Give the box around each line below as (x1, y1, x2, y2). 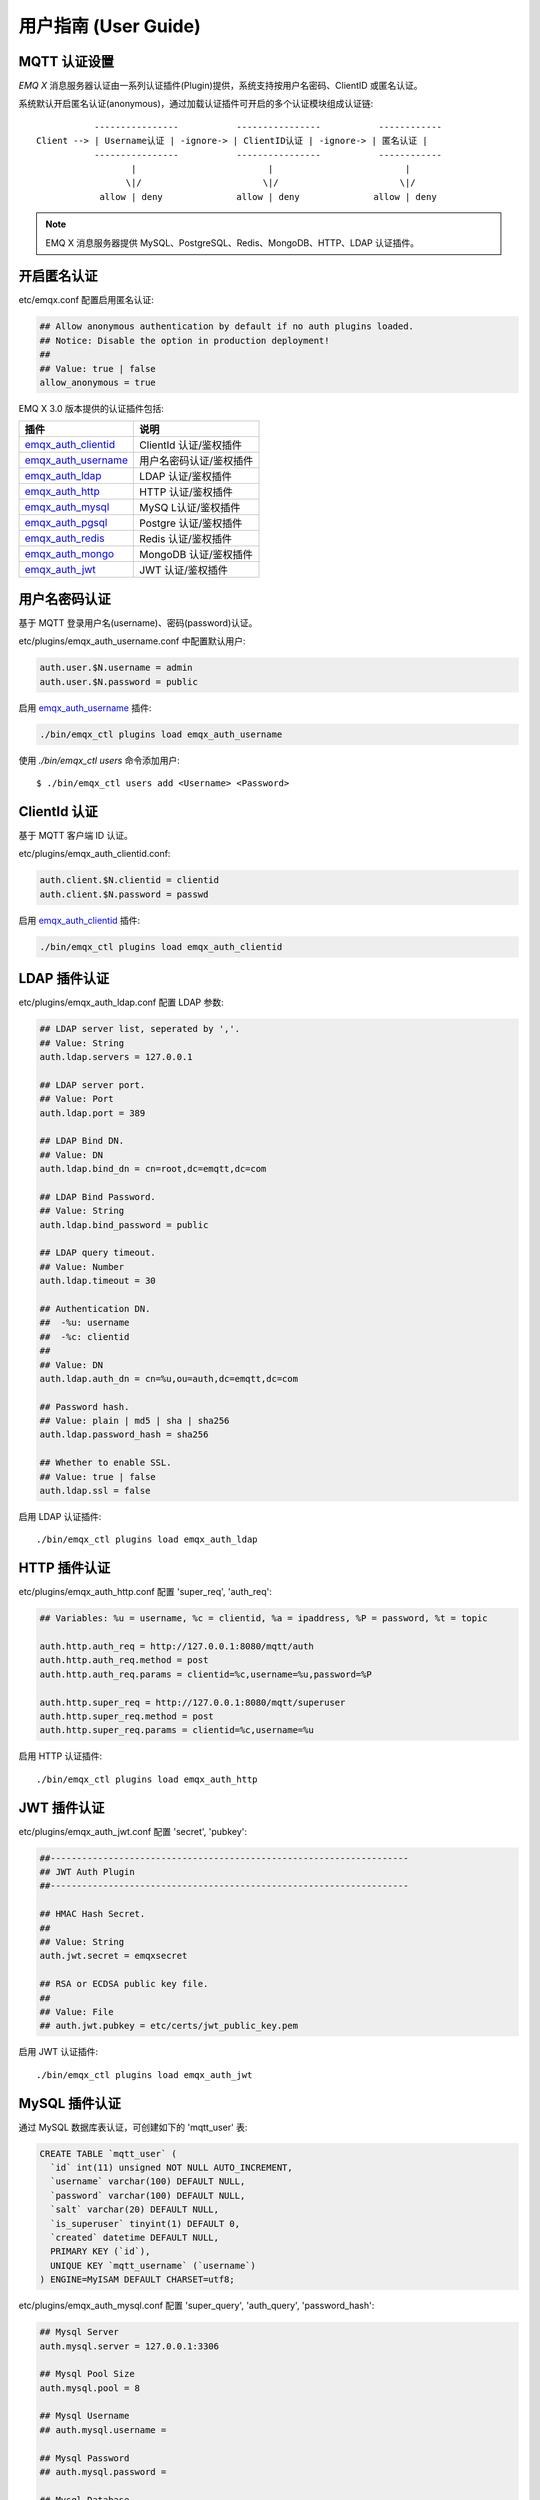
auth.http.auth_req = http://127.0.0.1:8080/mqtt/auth (39, 1641, 314, 1652)
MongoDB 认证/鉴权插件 (139, 548, 254, 562)
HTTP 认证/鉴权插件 (139, 485, 234, 499)
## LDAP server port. (39, 1079, 146, 1090)
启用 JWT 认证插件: (18, 2046, 99, 2058)
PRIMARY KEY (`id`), (50, 2246, 151, 2257)
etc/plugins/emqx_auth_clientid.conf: (18, 848, 171, 860)
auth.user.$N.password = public (39, 676, 199, 687)
